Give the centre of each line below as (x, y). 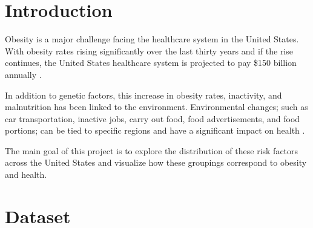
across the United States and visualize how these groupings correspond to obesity (156, 162)
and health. (26, 174)
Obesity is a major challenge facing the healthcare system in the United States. (152, 39)
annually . (23, 74)
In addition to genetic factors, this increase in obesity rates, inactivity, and (143, 95)
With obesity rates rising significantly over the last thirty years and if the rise (149, 50)
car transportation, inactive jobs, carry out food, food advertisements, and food (153, 118)
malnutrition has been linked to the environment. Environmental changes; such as (156, 107)
